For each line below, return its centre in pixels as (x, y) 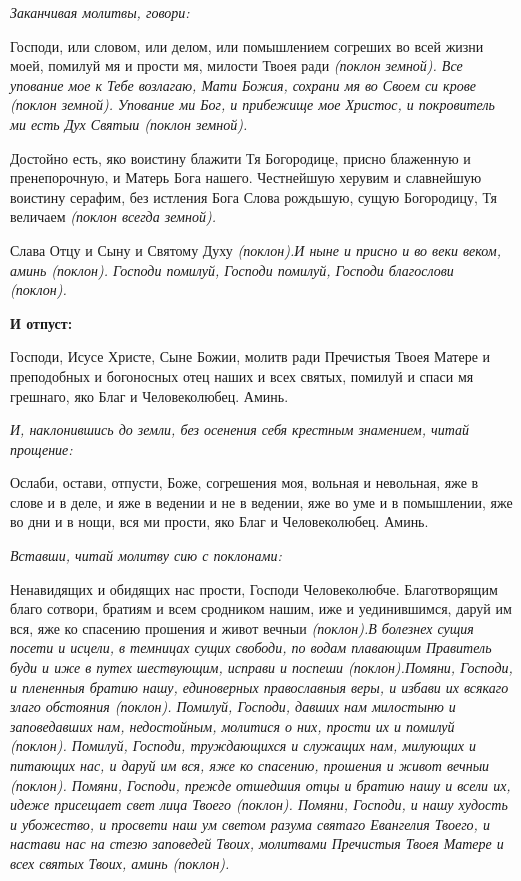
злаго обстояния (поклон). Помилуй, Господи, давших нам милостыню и (233, 706)
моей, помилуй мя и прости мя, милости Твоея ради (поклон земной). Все (236, 65)
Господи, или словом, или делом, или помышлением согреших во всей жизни (247, 45)
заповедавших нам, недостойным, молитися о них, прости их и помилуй (232, 725)
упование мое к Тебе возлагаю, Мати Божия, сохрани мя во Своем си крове (243, 84)
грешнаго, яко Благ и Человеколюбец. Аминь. (149, 395)
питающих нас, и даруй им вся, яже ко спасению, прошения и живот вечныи (250, 765)
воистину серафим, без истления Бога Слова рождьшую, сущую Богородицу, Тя (254, 196)
